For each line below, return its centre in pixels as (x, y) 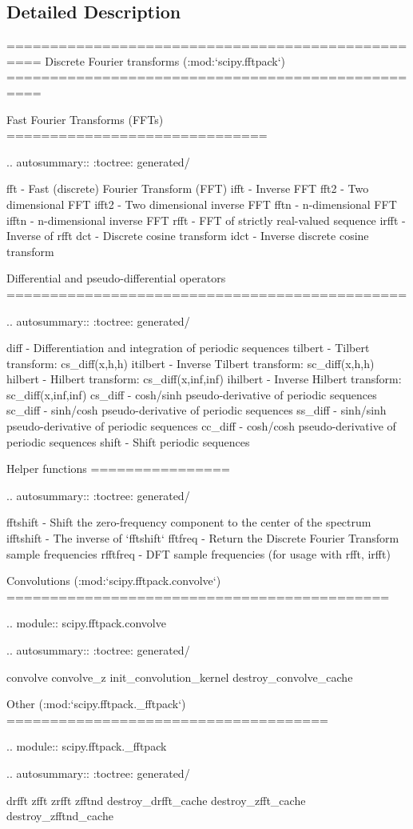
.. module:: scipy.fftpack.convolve (86, 623)
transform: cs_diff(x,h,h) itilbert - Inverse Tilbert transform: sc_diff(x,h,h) (191, 363)
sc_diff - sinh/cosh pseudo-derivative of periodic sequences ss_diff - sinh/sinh (197, 410)
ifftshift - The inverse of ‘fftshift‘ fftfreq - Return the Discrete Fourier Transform (203, 538)
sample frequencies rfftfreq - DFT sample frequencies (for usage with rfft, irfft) (199, 553)
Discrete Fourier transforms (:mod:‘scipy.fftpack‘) (165, 60)
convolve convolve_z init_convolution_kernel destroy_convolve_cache (180, 677)
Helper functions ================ (118, 469)
